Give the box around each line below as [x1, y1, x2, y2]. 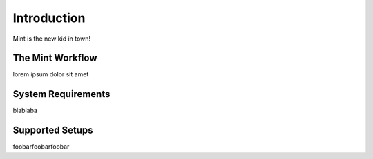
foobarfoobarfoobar [12, 142, 70, 151]
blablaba [12, 107, 38, 115]
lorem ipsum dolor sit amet [12, 70, 89, 78]
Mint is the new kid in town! [12, 34, 91, 43]
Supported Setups [12, 125, 93, 136]
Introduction [12, 10, 86, 25]
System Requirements [12, 88, 111, 100]
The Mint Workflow [12, 52, 97, 64]
